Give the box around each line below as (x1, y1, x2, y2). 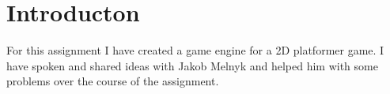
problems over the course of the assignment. (6, 73, 219, 89)
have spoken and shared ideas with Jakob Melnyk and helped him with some (6, 57, 378, 73)
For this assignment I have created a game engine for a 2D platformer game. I (6, 42, 384, 58)
